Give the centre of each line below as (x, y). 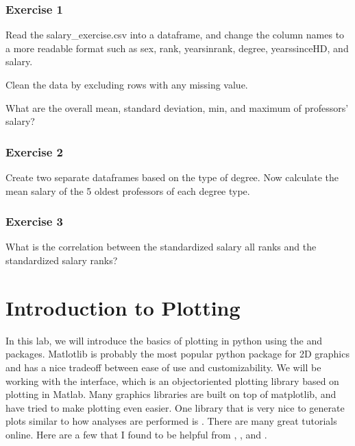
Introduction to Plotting (123, 307)
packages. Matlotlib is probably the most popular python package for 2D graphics (177, 354)
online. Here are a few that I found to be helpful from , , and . (136, 434)
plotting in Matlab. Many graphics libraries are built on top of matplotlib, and (171, 394)
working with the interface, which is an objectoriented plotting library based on (172, 380)
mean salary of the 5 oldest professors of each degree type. (128, 190)
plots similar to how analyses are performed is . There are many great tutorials (171, 421)
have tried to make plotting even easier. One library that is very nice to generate (175, 407)
